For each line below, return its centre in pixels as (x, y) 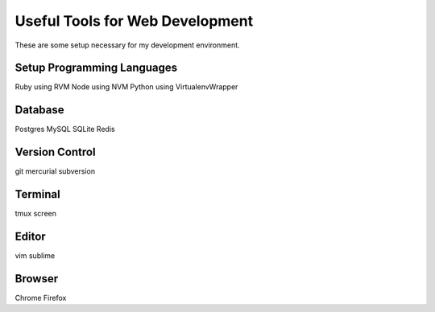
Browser (37, 279)
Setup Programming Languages (96, 68)
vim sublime (35, 256)
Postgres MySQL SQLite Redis (65, 129)
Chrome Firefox (41, 298)
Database (39, 110)
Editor (30, 236)
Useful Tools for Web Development (134, 21)
